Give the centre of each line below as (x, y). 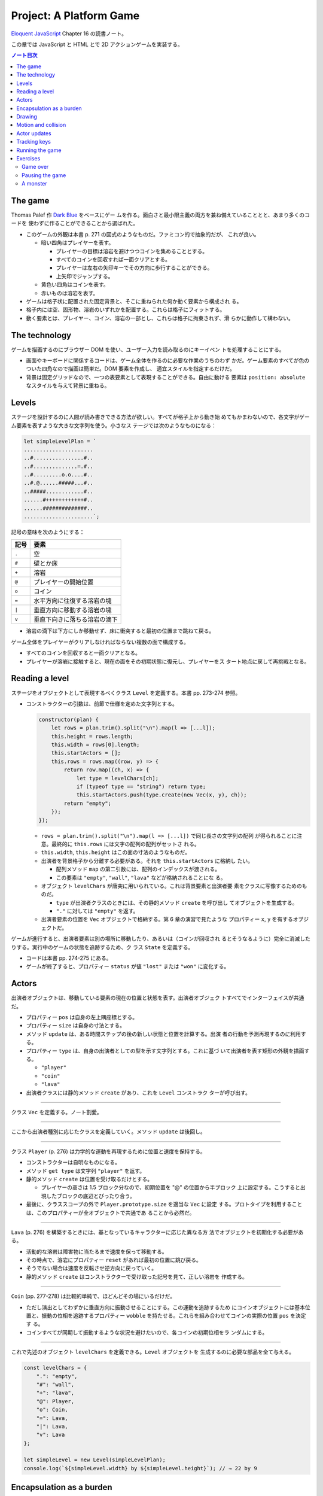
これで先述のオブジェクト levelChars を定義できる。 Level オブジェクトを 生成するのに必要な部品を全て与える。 (153, 1352)
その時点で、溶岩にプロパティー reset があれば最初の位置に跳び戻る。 (114, 1260)
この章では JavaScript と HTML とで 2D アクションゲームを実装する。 (97, 44)
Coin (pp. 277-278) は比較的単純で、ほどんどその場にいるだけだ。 (93, 1296)
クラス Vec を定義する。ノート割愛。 (57, 1112)
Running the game (39, 150)
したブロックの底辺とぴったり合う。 (91, 1196)
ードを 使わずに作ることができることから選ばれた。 (75, 223)
